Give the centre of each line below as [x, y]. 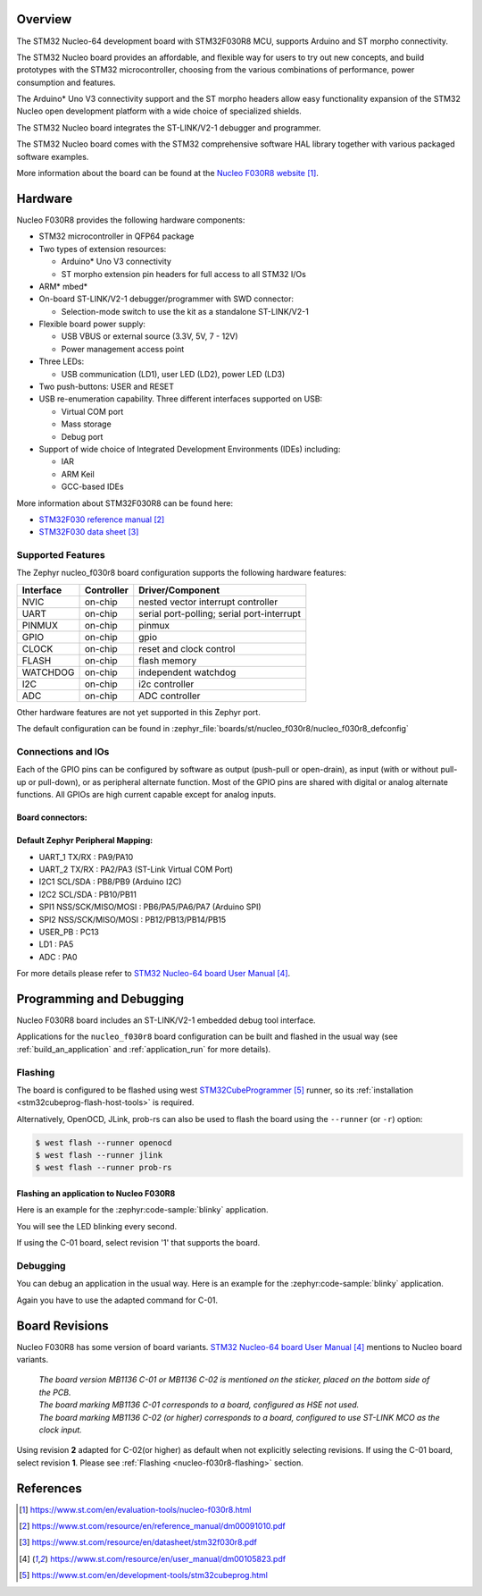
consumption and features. [66, 82]
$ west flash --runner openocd [104, 1143]
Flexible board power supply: [92, 324]
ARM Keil [78, 474]
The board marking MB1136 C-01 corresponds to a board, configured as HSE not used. [199, 1405]
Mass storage [86, 424]
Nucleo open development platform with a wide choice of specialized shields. [159, 111]
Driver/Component [179, 590]
